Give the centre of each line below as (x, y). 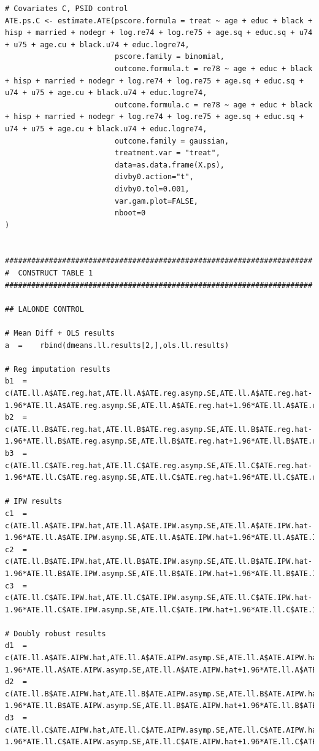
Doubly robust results (60, 634)
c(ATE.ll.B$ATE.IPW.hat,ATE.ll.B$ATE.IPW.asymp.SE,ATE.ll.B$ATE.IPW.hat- (159, 562)
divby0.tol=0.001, (152, 189)
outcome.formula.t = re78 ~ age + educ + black (213, 68)
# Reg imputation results (58, 369)
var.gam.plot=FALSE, (156, 201)
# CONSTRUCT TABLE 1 (49, 273)
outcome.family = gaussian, (172, 141)
